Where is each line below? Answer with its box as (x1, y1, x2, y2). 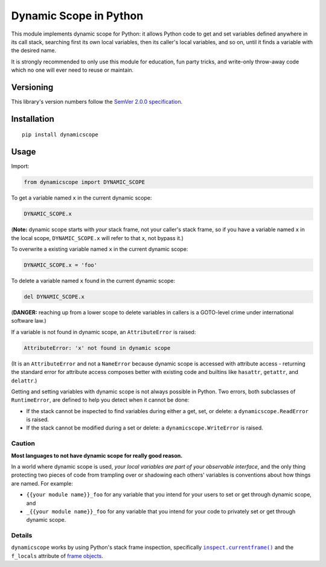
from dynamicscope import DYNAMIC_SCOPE (24, 179, 145, 186)
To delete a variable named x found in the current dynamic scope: (11, 277, 176, 285)
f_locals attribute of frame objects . (11, 552, 104, 559)
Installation (11, 113, 54, 124)
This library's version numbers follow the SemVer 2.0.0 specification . (11, 98, 183, 106)
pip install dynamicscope (22, 131, 99, 138)
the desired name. (11, 47, 57, 54)
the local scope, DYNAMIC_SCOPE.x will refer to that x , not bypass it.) (11, 234, 184, 241)
